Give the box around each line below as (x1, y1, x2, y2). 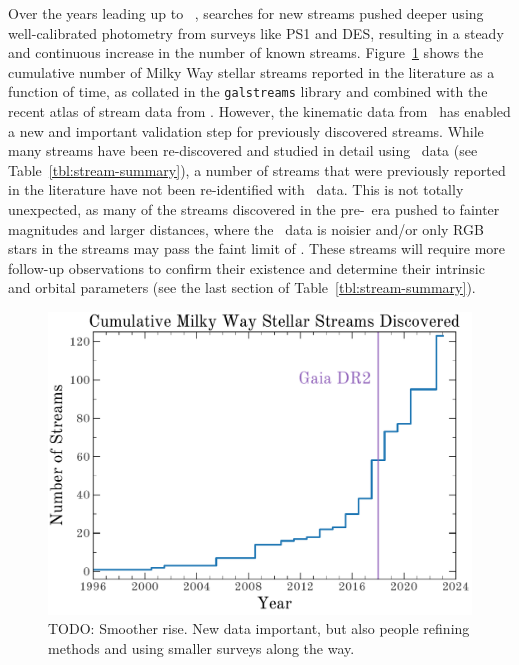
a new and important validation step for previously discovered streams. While (8, 120, 484, 141)
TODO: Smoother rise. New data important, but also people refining (48, 618, 470, 639)
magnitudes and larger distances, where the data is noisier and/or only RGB (8, 218, 484, 239)
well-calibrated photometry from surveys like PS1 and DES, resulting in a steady (8, 22, 504, 43)
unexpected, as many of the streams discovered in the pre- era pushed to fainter (8, 199, 500, 219)
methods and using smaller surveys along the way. (48, 637, 355, 658)
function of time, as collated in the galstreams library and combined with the (8, 81, 488, 102)
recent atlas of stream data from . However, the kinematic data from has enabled (8, 101, 511, 122)
